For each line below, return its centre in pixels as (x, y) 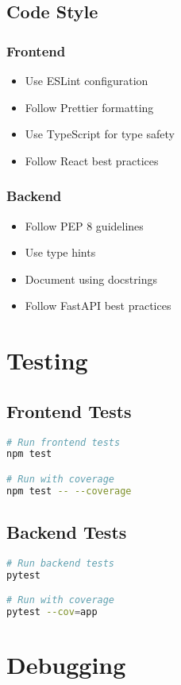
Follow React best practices (92, 160)
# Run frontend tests (64, 442)
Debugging (66, 665)
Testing (47, 360)
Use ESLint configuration (87, 80)
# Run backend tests (61, 563)
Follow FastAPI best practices (98, 306)
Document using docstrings (91, 279)
